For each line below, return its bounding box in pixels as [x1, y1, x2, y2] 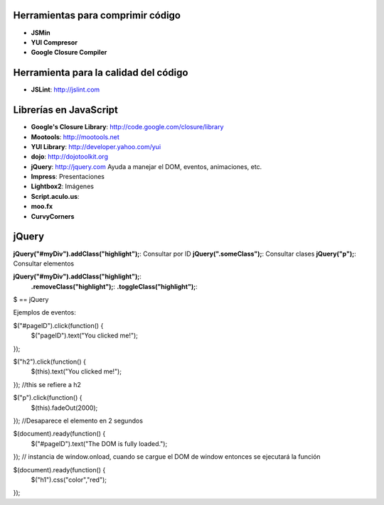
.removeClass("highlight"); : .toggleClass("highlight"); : [31, 282, 198, 290]
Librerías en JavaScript [13, 104, 119, 116]
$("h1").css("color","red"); [31, 475, 107, 484]
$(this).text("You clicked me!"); [31, 367, 122, 376]
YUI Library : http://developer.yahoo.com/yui [31, 142, 161, 151]
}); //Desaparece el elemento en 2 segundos [13, 416, 144, 425]
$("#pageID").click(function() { [13, 321, 104, 330]
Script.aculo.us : [31, 192, 80, 200]
